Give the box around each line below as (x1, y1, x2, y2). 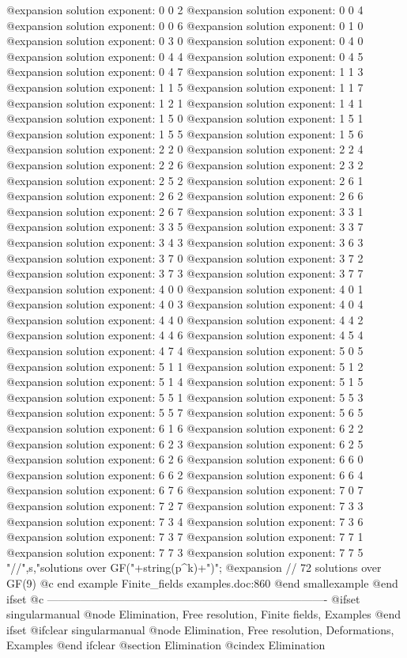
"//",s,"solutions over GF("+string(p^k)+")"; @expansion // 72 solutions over (6, 559, 382, 576)
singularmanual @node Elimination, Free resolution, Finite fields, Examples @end (6, 606, 401, 622)
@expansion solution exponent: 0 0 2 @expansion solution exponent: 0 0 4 (6, 2, 364, 17)
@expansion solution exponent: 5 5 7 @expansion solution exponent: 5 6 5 (6, 404, 364, 421)
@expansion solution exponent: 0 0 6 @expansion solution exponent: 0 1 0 (6, 17, 364, 33)
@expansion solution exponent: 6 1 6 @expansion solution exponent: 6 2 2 (6, 420, 364, 437)
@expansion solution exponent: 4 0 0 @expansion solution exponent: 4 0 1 (6, 280, 364, 297)
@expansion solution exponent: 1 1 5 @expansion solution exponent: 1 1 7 (6, 78, 364, 95)
